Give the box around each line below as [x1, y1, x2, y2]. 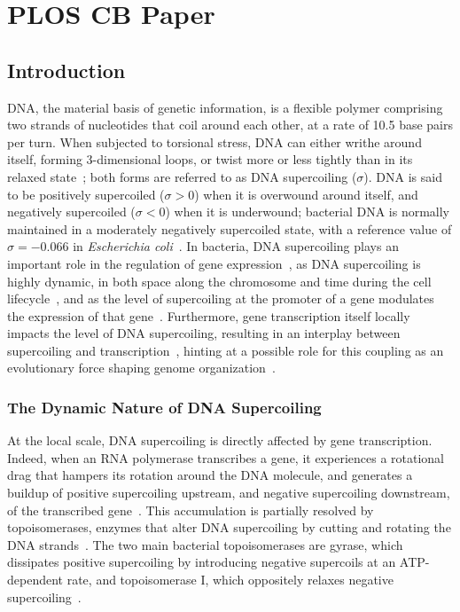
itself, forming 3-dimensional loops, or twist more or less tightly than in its [7, 150, 413, 169]
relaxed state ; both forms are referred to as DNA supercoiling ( [7, 167, 357, 185]
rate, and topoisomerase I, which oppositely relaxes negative [66, 570, 394, 589]
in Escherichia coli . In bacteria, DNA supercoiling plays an [73, 237, 399, 255]
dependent [7, 570, 64, 589]
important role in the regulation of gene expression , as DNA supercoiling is [7, 254, 421, 272]
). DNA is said [363, 167, 442, 185]
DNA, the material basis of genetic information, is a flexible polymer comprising [7, 98, 443, 116]
